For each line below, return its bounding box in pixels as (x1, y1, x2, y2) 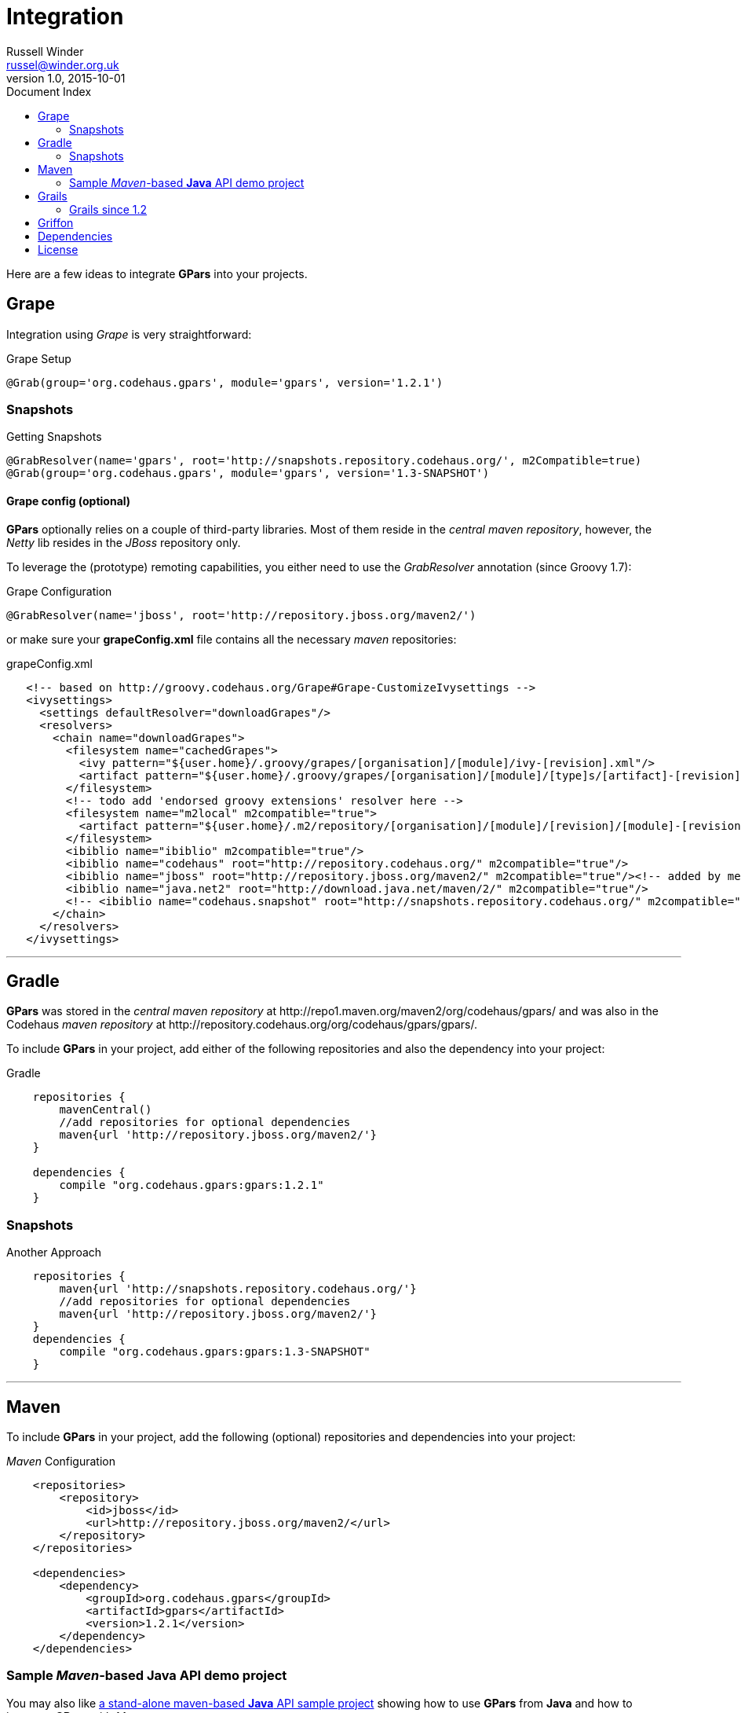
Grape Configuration (6, 584, 112, 598)
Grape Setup (6, 351, 71, 365)
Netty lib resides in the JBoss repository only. (6, 535, 241, 549)
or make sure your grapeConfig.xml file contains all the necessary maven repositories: (6, 632, 457, 646)
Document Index (6, 84, 92, 98)
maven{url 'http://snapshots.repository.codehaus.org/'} (59, 1282, 417, 1296)
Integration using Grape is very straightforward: (6, 327, 252, 341)
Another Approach (6, 1245, 102, 1260)
